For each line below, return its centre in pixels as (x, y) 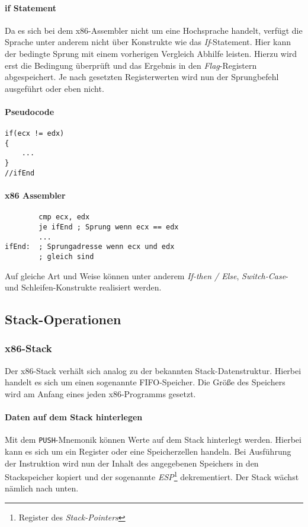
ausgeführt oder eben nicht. (54, 88)
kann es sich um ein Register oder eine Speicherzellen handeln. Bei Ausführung (148, 451)
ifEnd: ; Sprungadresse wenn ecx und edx (90, 247)
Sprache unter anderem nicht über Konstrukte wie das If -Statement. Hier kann (148, 42)
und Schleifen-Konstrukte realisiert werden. (83, 287)
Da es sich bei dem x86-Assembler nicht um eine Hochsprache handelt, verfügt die (154, 30)
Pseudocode (30, 111)
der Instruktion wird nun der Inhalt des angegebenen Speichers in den (132, 463)
